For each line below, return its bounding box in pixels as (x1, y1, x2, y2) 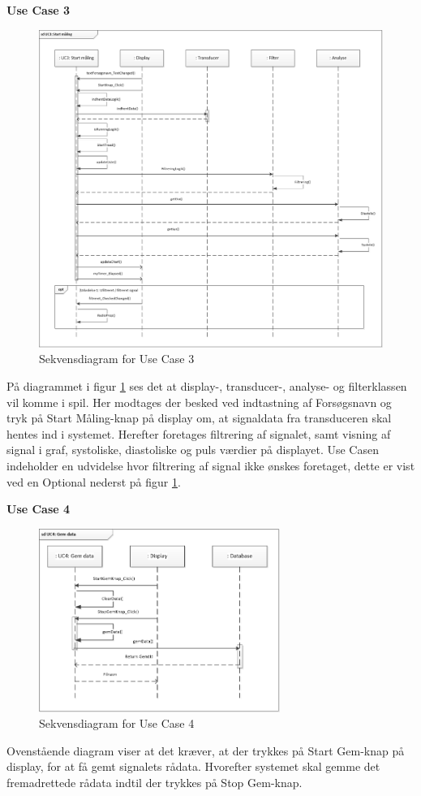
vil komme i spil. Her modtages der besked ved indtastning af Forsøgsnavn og (6, 393, 392, 410)
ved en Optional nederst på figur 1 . (6, 473, 181, 490)
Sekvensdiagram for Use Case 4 (39, 715, 195, 732)
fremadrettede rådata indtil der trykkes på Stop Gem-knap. (6, 773, 303, 790)
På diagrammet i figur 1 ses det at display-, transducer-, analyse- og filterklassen (6, 378, 407, 395)
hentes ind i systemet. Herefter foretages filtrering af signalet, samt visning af (6, 425, 391, 442)
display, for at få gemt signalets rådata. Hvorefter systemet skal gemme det (6, 758, 380, 775)
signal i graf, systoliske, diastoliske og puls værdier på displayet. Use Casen (6, 441, 379, 458)
